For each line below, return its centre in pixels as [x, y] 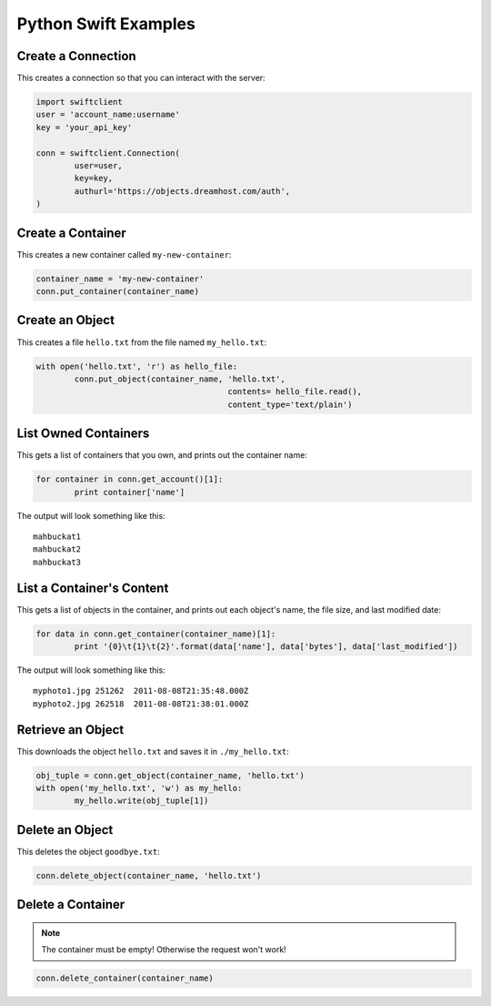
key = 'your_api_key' [84, 127]
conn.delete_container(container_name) [125, 978]
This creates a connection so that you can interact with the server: [141, 78]
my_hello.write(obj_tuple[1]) [141, 801]
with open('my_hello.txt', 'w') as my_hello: [139, 788]
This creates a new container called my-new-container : [124, 254]
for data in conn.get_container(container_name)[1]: [156, 634]
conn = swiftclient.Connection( [108, 153]
